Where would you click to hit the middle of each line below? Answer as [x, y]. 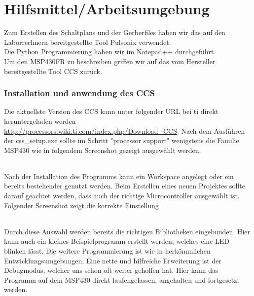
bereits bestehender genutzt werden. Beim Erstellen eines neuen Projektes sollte [125, 186]
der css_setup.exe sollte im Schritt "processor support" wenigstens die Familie [122, 140]
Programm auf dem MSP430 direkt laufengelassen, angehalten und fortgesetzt [122, 279]
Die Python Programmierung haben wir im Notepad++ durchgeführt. [110, 52]
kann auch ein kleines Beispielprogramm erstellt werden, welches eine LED [117, 241]
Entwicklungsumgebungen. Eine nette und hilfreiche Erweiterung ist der [113, 260]
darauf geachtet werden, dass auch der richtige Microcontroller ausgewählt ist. [122, 196]
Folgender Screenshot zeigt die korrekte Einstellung [81, 205]
